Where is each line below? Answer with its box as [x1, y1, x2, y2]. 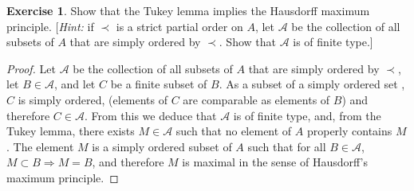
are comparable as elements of [183, 91, 330, 107]
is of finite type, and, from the [233, 107, 381, 123]
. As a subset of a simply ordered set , [219, 76, 405, 92]
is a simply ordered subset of [92, 138, 232, 154]
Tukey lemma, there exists [6, 123, 135, 139]
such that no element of [175, 123, 292, 139]
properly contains [306, 123, 392, 139]
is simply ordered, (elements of [18, 91, 168, 107]
